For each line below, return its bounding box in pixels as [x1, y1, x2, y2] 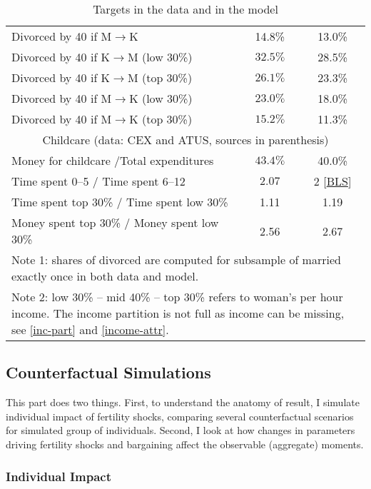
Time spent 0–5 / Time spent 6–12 [11, 173, 185, 189]
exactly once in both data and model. [11, 268, 199, 284]
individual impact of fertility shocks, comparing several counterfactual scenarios [6, 408, 354, 423]
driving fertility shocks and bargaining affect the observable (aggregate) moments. [6, 436, 364, 451]
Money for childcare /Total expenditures [11, 152, 214, 168]
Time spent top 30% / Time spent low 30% [11, 193, 228, 210]
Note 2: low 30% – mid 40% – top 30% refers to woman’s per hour [11, 288, 343, 305]
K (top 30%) [129, 111, 193, 127]
